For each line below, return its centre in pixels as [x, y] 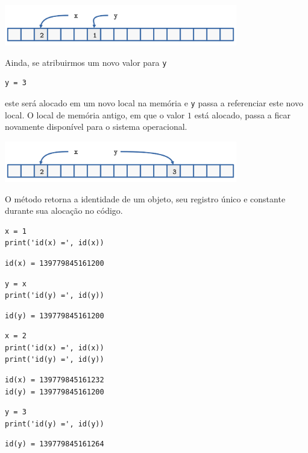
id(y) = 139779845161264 [55, 444]
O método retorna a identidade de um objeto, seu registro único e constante [145, 198]
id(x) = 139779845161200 [55, 263]
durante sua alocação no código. [64, 210]
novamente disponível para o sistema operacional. [96, 127]
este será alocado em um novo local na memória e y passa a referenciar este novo [154, 102]
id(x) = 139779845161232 [55, 380]
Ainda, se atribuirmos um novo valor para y [86, 62]
